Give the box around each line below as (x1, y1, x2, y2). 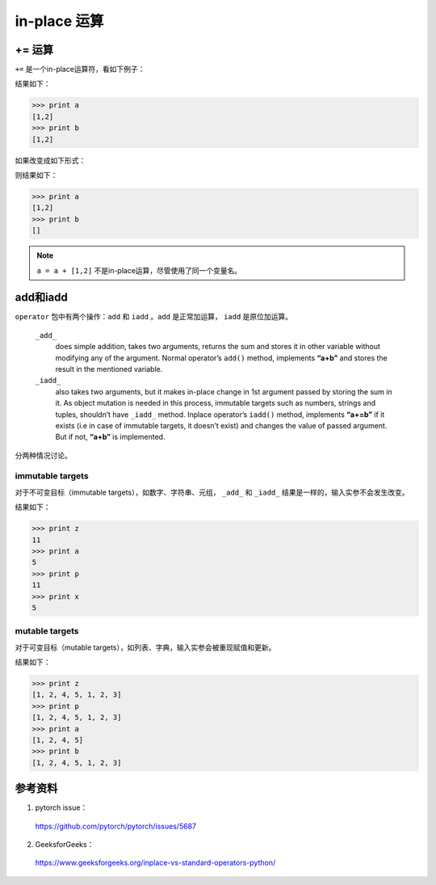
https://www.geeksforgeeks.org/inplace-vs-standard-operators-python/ (35, 858, 276, 868)
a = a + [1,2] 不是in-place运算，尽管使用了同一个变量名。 (36, 265, 242, 275)
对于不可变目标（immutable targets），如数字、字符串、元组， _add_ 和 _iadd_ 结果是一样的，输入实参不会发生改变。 (15, 487, 409, 497)
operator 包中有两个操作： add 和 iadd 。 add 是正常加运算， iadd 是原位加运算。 (15, 312, 293, 322)
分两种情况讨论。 (15, 450, 72, 460)
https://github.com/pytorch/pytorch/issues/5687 (35, 821, 197, 831)
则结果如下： (15, 170, 58, 179)
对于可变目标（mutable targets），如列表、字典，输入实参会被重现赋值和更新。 (15, 643, 276, 652)
